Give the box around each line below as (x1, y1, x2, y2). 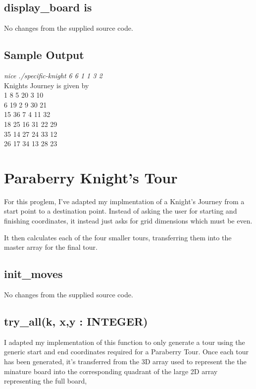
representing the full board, (4, 376, 87, 386)
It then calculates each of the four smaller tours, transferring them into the (4, 232, 232, 242)
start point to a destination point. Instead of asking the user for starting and (4, 206, 237, 216)
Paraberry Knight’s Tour (4, 167, 178, 187)
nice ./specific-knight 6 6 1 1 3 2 (4, 70, 102, 80)
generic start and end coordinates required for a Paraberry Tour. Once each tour (4, 346, 249, 357)
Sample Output (4, 47, 84, 62)
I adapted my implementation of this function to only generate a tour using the (4, 336, 245, 347)
